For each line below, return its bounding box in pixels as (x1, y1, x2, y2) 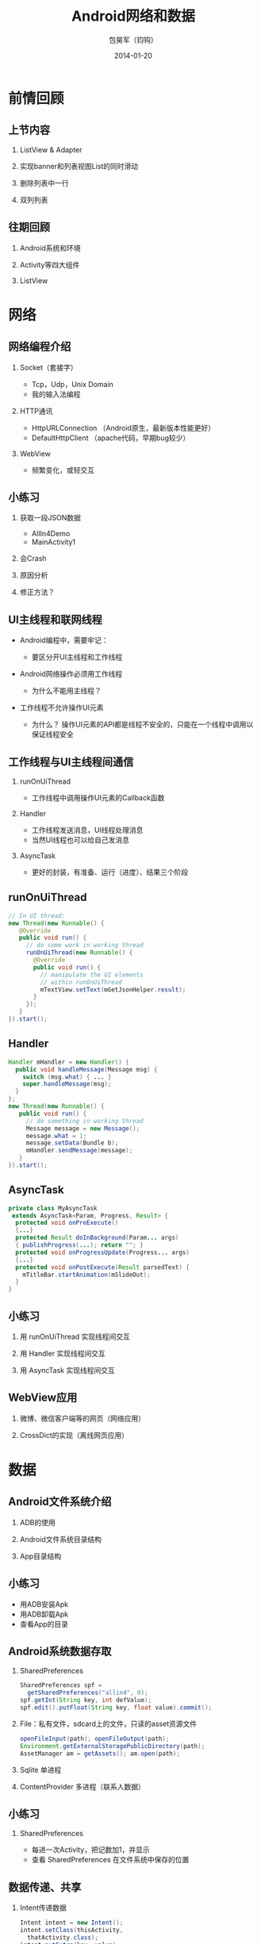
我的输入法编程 (31, 389, 81, 399)
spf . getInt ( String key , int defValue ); (19, 1697, 152, 1704)
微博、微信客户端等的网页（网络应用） (19, 1413, 145, 1423)
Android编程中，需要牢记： (19, 635, 109, 645)
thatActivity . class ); (27, 1933, 99, 1942)
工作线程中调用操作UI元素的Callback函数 (31, 793, 165, 802)
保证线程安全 (31, 730, 74, 739)
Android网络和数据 (71, 7, 196, 25)
